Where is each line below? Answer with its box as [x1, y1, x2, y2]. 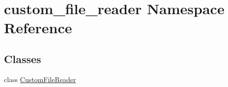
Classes [4, 51, 41, 66]
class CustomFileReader [4, 74, 76, 84]
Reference [4, 18, 72, 38]
